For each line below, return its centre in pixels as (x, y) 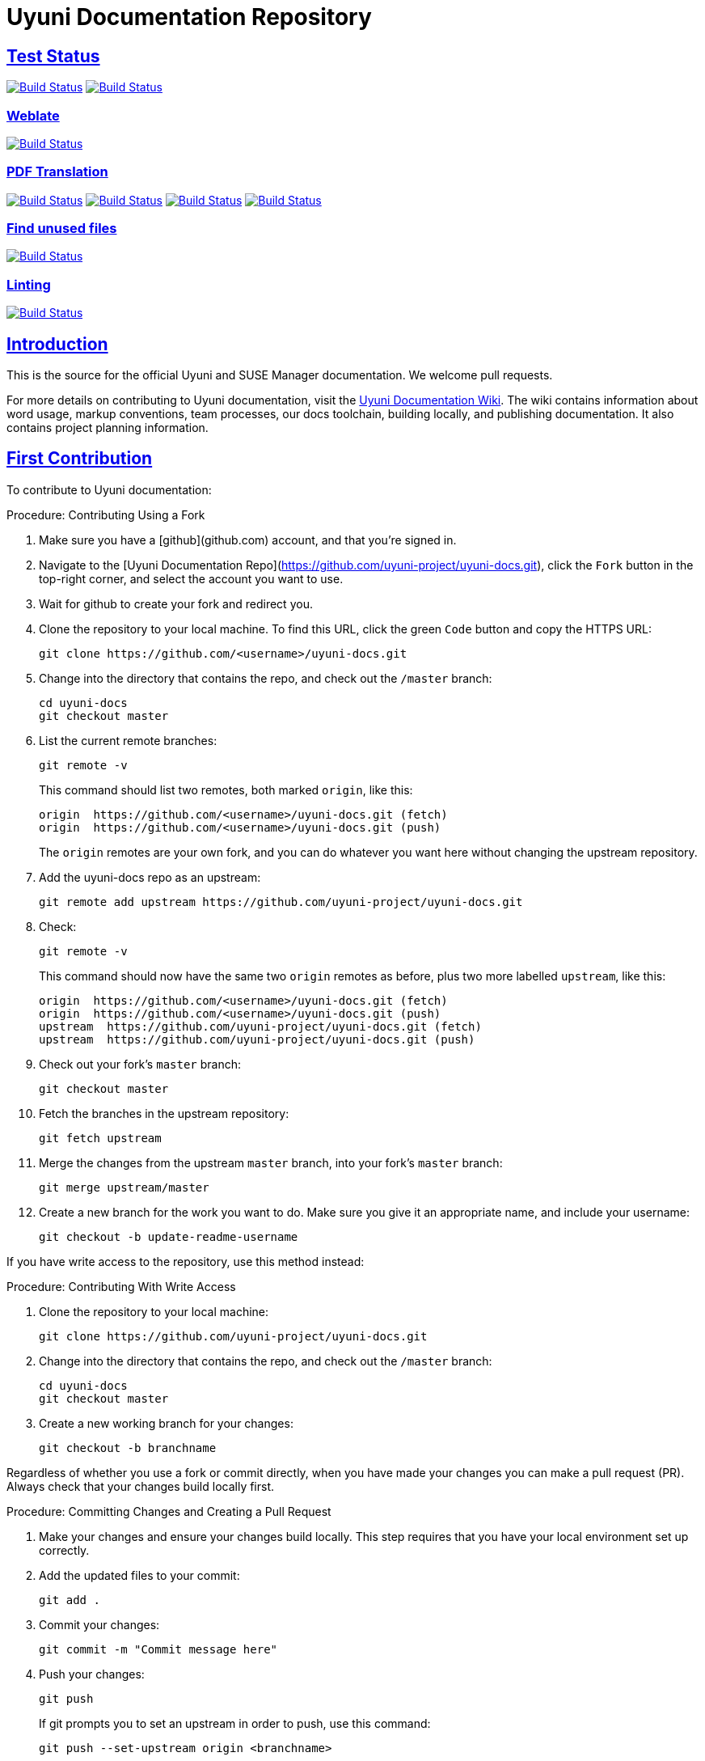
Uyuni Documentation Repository (189, 17)
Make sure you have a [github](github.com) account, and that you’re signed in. (248, 540)
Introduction (57, 344)
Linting (29, 284)
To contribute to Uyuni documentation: (109, 489)
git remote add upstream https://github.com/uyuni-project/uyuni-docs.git (281, 902)
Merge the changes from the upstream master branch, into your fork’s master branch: (271, 1162)
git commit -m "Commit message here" (158, 1649)
